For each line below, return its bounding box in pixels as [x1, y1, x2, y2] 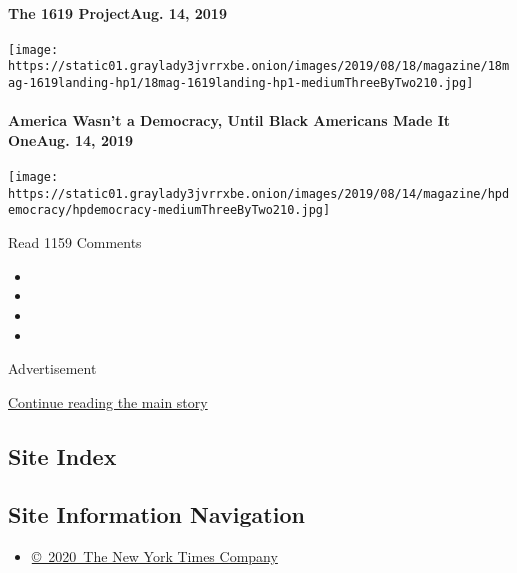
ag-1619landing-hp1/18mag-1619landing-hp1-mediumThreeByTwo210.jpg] [8, 76, 474, 91]
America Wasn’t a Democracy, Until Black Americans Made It [8, 110, 451, 131]
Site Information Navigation [8, 499, 305, 530]
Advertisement [8, 358, 97, 379]
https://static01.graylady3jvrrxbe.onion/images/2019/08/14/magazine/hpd [8, 186, 510, 201]
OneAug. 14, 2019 [8, 129, 134, 150]
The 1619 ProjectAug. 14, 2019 [8, 2, 227, 23]
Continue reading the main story [8, 391, 208, 412]
